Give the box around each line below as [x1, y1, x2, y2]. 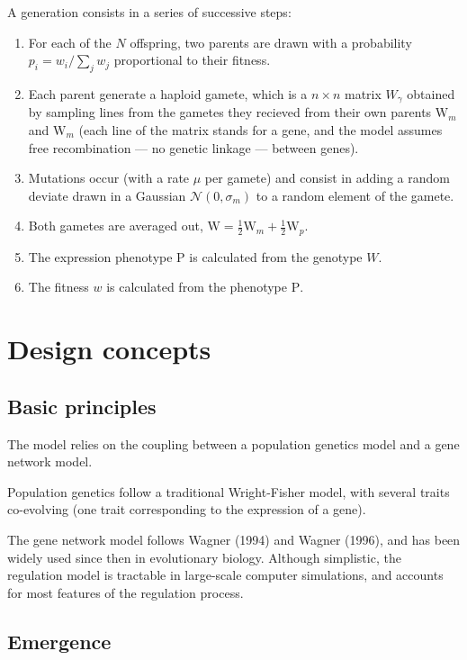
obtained [407, 84, 455, 103]
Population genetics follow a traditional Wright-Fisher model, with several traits [7, 482, 450, 501]
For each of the [28, 32, 112, 51]
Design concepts [7, 330, 211, 367]
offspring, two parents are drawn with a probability [130, 32, 412, 51]
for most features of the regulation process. [7, 583, 244, 601]
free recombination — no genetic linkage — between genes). [28, 138, 359, 157]
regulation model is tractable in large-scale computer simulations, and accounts [7, 565, 444, 584]
